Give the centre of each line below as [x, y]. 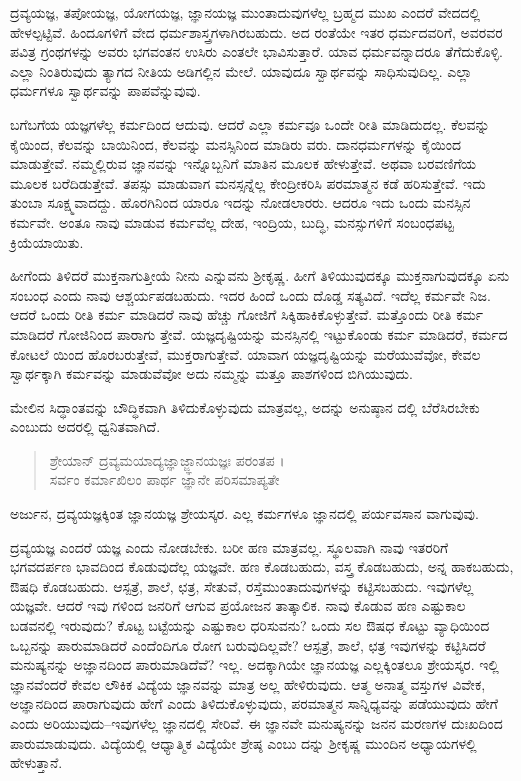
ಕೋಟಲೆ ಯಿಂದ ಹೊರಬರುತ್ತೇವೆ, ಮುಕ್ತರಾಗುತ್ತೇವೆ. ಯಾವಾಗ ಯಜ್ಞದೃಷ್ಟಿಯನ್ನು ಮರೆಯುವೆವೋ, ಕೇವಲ [245, 353]
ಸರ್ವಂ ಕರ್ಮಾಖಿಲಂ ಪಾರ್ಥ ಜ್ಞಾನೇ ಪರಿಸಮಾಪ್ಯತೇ [164, 479]
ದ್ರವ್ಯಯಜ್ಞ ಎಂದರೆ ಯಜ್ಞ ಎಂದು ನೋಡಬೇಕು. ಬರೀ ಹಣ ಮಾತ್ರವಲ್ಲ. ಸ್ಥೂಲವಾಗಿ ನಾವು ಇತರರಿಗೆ [229, 546]
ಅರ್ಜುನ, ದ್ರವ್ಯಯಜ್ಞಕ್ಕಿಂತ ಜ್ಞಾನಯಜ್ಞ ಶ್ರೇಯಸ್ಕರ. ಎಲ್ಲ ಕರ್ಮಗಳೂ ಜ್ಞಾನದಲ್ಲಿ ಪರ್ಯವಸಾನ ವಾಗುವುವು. [244, 513]
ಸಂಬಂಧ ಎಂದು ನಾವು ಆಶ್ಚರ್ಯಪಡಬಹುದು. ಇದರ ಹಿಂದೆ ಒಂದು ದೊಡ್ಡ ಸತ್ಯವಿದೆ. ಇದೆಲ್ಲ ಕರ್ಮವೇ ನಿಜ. [250, 294]
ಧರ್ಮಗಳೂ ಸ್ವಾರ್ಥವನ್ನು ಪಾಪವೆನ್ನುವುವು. [105, 90]
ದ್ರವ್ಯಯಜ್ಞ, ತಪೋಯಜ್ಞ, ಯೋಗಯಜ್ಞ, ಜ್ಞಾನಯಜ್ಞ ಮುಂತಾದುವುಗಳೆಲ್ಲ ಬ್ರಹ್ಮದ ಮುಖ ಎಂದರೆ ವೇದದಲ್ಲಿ [245, 12]
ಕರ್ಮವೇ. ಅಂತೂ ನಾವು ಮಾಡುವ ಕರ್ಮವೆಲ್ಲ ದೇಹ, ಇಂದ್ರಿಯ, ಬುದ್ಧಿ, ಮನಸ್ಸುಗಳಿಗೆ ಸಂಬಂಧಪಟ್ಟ [232, 221]
